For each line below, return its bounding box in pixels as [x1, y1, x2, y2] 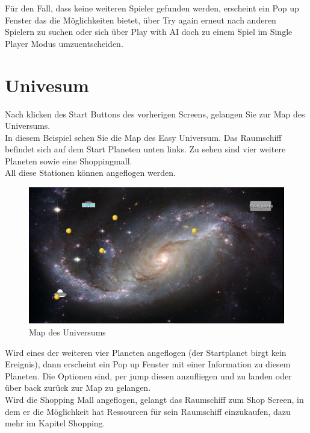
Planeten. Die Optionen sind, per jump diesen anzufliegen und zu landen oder [5, 369, 292, 382]
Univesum [5, 72, 89, 97]
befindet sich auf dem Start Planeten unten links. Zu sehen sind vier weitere [5, 143, 286, 155]
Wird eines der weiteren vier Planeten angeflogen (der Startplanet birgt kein [5, 346, 287, 358]
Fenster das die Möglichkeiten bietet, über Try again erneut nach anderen [5, 13, 276, 26]
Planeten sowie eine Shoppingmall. [5, 154, 132, 167]
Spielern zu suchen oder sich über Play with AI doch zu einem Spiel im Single [5, 25, 293, 38]
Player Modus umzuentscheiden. [5, 37, 123, 49]
